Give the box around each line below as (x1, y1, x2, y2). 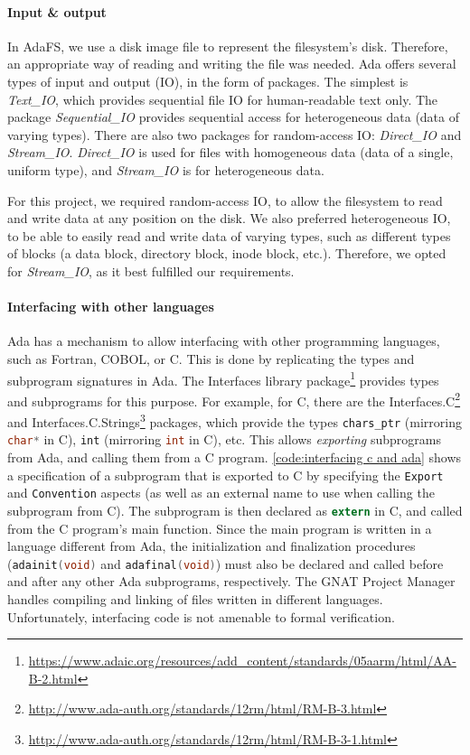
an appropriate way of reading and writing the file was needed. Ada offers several (7, 54, 456, 73)
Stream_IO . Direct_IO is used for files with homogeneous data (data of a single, (7, 143, 454, 162)
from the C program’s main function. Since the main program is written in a (7, 518, 432, 537)
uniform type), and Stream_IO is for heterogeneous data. (7, 160, 324, 179)
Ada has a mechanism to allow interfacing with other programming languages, (7, 331, 440, 350)
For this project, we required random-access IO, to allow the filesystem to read (7, 191, 443, 210)
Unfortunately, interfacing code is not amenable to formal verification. (7, 607, 395, 626)
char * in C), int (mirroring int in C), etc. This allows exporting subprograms (7, 430, 441, 449)
